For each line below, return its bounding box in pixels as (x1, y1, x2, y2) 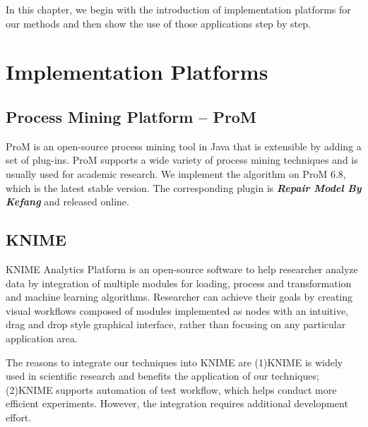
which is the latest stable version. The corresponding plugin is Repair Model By (6, 180, 362, 195)
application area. (6, 330, 78, 345)
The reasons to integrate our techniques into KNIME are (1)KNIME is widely (6, 354, 343, 369)
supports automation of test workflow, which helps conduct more (56, 382, 337, 397)
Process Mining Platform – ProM (6, 105, 256, 127)
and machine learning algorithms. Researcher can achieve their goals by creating (6, 289, 353, 304)
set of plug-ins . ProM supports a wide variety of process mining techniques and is (6, 152, 358, 167)
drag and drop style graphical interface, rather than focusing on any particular (6, 317, 346, 332)
